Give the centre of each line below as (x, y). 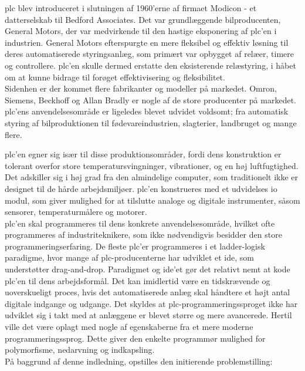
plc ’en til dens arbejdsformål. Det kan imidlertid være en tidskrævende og (138, 280)
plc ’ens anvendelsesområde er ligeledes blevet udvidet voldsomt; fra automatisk (147, 111)
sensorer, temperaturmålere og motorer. (76, 212)
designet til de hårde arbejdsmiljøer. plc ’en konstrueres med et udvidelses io (141, 188)
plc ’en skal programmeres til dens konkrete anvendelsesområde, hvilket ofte (140, 223)
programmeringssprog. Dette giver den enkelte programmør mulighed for (135, 338)
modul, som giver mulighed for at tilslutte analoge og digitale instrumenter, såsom (152, 200)
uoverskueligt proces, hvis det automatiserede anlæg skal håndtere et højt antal (148, 292)
